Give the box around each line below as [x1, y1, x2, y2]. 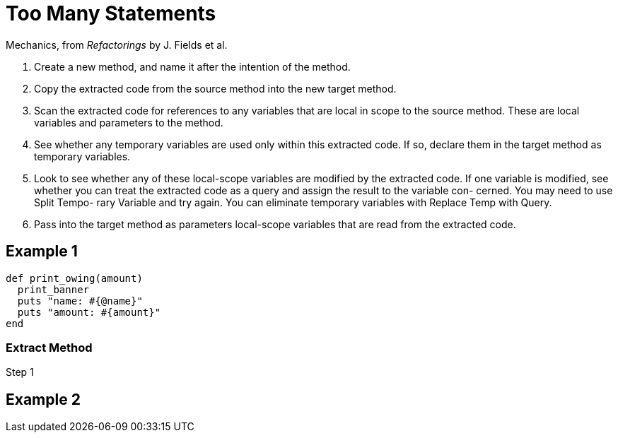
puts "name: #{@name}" [17, 295, 143, 307]
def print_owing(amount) [6, 272, 143, 284]
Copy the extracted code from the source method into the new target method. [34, 82, 397, 95]
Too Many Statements [6, 1, 216, 25]
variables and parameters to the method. [34, 116, 223, 129]
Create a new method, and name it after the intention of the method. [34, 60, 351, 73]
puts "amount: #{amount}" [17, 306, 161, 318]
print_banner [17, 283, 90, 295]
